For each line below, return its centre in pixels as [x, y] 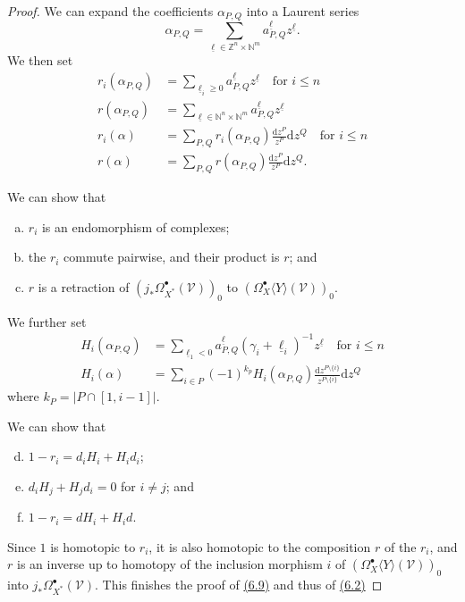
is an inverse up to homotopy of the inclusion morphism [169, 564]
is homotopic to [93, 546]
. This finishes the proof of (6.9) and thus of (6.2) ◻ [239, 585]
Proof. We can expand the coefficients [110, 11]
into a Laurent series [303, 11]
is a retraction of [84, 286]
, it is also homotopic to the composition [260, 546]
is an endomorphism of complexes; [135, 226]
